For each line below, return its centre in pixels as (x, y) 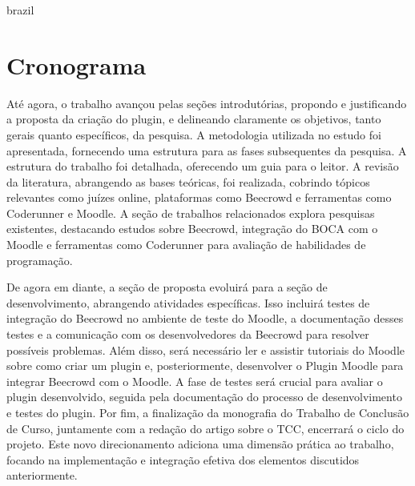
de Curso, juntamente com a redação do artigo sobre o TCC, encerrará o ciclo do (205, 428)
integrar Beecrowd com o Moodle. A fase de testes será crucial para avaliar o (195, 381)
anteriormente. (42, 475)
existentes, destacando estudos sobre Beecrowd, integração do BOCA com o (192, 229)
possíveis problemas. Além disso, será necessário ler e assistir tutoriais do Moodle (206, 349)
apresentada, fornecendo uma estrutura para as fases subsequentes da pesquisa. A (207, 150)
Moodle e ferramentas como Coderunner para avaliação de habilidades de (186, 245)
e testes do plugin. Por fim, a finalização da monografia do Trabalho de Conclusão (208, 412)
